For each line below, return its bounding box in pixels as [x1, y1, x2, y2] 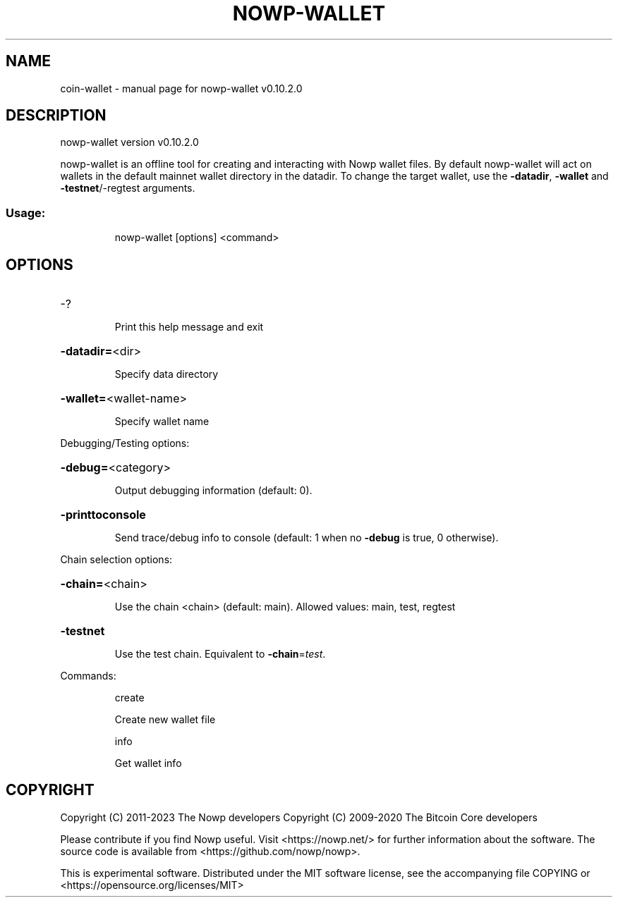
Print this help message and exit [114, 321, 264, 333]
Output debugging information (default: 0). [114, 484, 313, 497]
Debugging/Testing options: [60, 437, 190, 450]
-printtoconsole [60, 508, 146, 522]
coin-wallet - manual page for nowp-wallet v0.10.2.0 [60, 82, 303, 94]
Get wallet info [114, 757, 182, 770]
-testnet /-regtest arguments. [60, 182, 195, 195]
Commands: [60, 670, 116, 682]
